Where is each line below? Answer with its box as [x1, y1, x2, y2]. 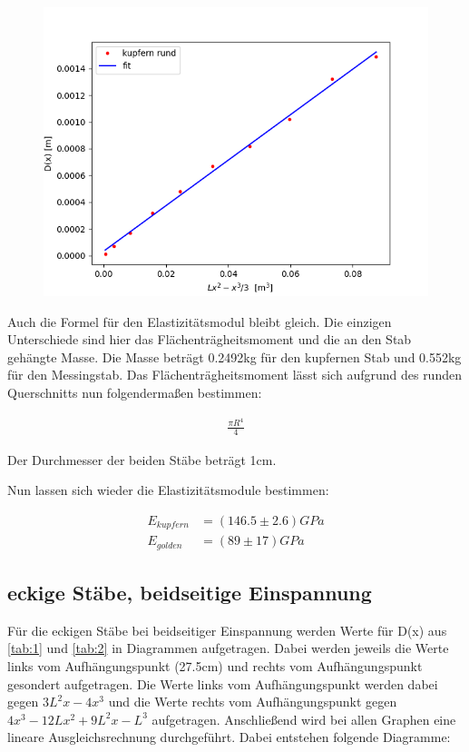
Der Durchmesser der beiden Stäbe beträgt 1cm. [7, 450, 277, 469]
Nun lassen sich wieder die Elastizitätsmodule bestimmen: [7, 480, 329, 500]
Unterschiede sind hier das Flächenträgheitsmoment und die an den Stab [7, 330, 412, 349]
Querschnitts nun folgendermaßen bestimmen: [7, 382, 262, 401]
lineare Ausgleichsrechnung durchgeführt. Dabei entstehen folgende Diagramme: [7, 727, 451, 747]
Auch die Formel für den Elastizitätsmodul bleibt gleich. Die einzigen [7, 312, 392, 331]
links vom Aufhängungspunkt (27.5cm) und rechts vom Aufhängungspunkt [7, 657, 423, 676]
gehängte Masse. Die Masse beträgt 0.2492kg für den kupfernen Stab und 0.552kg [7, 347, 462, 366]
